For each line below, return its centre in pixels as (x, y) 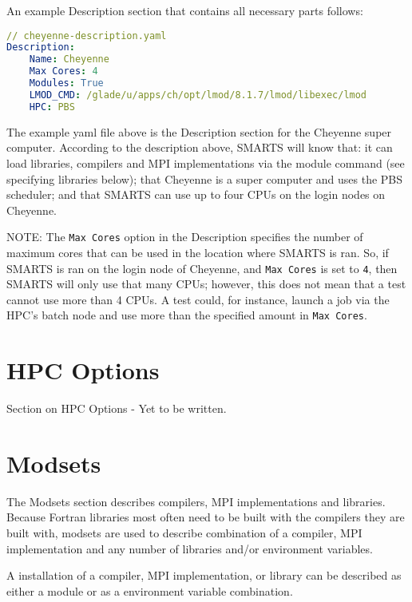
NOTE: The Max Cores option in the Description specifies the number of (185, 237)
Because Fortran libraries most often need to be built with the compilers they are (206, 517)
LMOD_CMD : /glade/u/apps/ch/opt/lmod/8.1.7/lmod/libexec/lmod (198, 95)
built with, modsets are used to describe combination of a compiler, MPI (184, 533)
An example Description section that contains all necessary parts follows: (185, 10)
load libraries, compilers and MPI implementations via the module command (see (206, 162)
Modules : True (66, 83)
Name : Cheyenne (69, 59)
